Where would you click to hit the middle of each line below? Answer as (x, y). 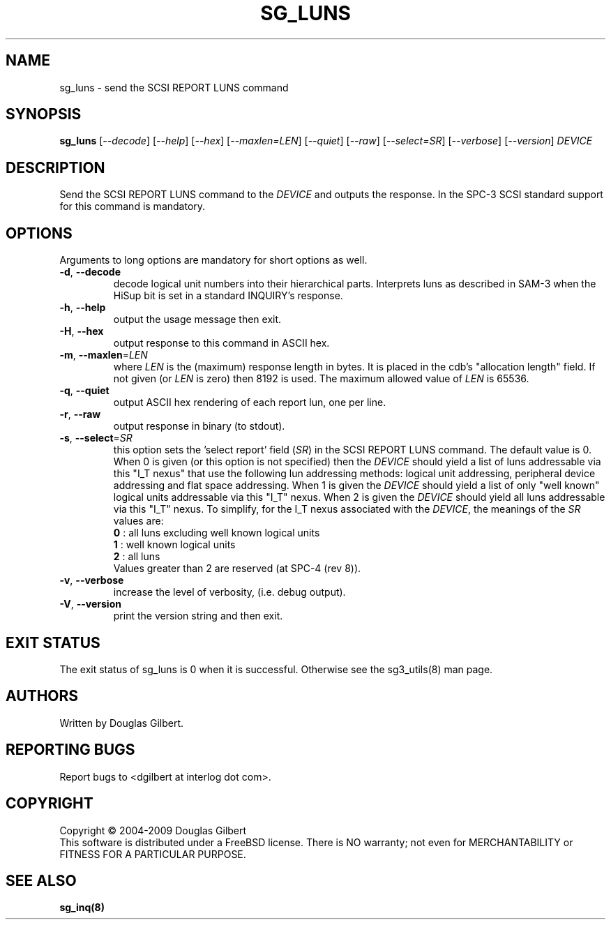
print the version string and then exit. (198, 616)
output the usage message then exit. (197, 319)
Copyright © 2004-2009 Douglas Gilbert (153, 830)
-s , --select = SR (96, 438)
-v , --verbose (92, 580)
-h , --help (83, 308)
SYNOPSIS (44, 114)
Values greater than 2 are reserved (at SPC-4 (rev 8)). (237, 569)
